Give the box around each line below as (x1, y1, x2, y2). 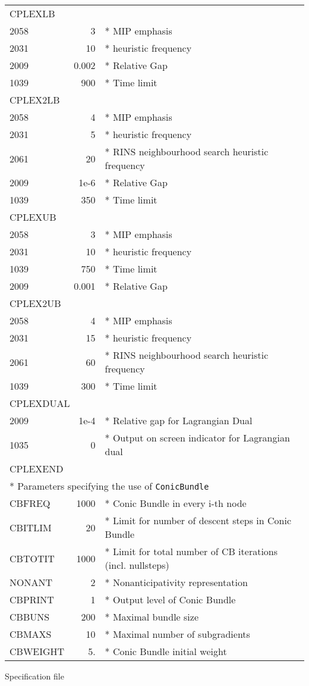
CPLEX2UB (10, 296, 61, 310)
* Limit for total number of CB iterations (105, 544, 278, 558)
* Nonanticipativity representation (105, 575, 248, 589)
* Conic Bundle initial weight (105, 644, 227, 658)
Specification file (5, 670, 64, 682)
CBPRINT (10, 593, 54, 606)
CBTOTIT (10, 551, 55, 565)
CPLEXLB (10, 7, 55, 20)
